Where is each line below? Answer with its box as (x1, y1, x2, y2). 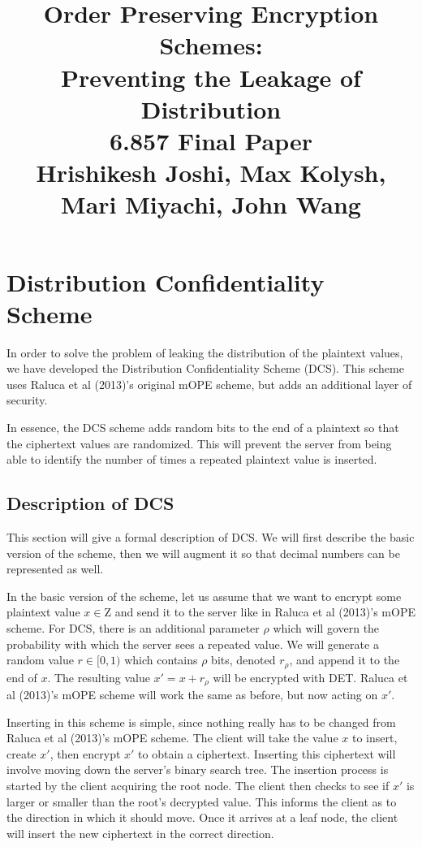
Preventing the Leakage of (61, 60, 361, 93)
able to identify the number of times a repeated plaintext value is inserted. (6, 451, 377, 468)
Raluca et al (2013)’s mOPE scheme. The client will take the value (6, 729, 338, 746)
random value (6, 651, 74, 668)
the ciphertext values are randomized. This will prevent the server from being (6, 434, 392, 452)
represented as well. (6, 560, 104, 577)
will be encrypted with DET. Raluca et (213, 668, 408, 685)
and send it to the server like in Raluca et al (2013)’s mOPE (114, 603, 416, 620)
